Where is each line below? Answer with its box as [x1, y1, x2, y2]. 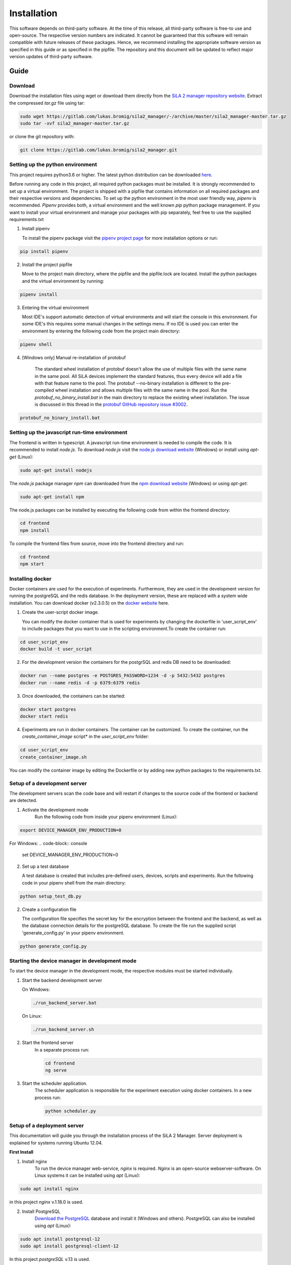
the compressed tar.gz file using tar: [9, 100, 85, 106]
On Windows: [22, 987, 50, 993]
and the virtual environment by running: [22, 278, 105, 284]
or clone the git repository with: [9, 134, 75, 140]
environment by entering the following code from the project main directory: [22, 328, 180, 334]
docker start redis [20, 713, 68, 720]
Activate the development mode [22, 807, 88, 813]
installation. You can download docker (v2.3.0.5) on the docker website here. [9, 600, 169, 606]
